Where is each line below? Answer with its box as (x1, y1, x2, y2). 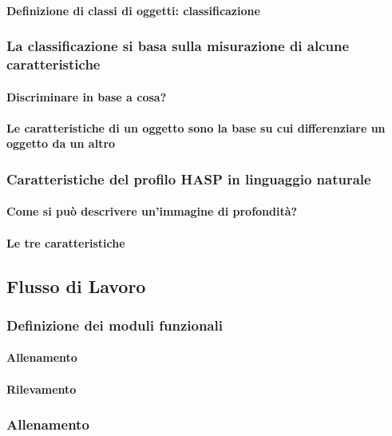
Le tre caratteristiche (6, 234, 125, 251)
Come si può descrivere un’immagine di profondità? (6, 203, 298, 220)
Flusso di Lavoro (6, 273, 146, 298)
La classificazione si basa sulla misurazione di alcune (6, 36, 350, 56)
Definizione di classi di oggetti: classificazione (6, 2, 260, 18)
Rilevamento (6, 380, 77, 397)
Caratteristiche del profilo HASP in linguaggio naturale (6, 168, 371, 188)
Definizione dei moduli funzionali (6, 315, 223, 335)
